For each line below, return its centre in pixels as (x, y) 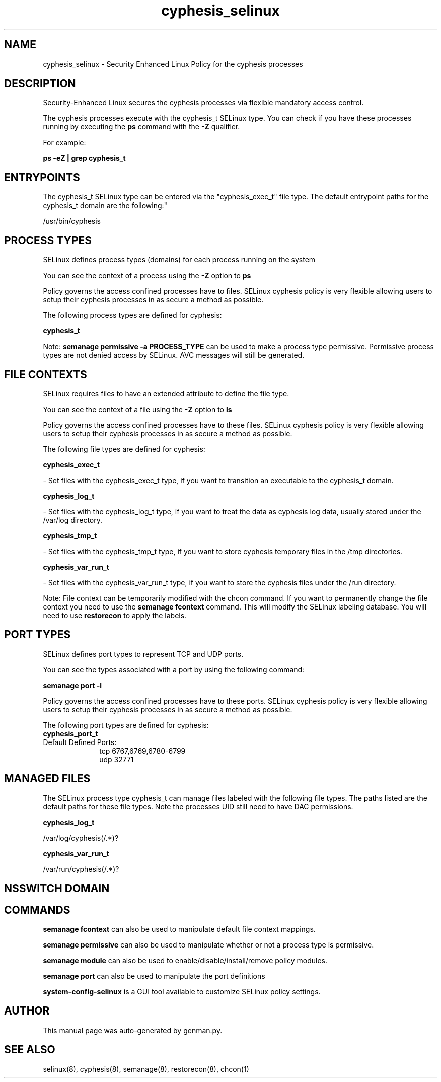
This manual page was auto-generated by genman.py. (133, 1030)
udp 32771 (117, 759)
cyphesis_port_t (70, 733)
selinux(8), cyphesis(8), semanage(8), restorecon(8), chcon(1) (146, 1069)
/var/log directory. (73, 520)
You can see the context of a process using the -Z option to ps (147, 276)
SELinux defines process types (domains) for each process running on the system (179, 260)
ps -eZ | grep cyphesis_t (84, 158)
